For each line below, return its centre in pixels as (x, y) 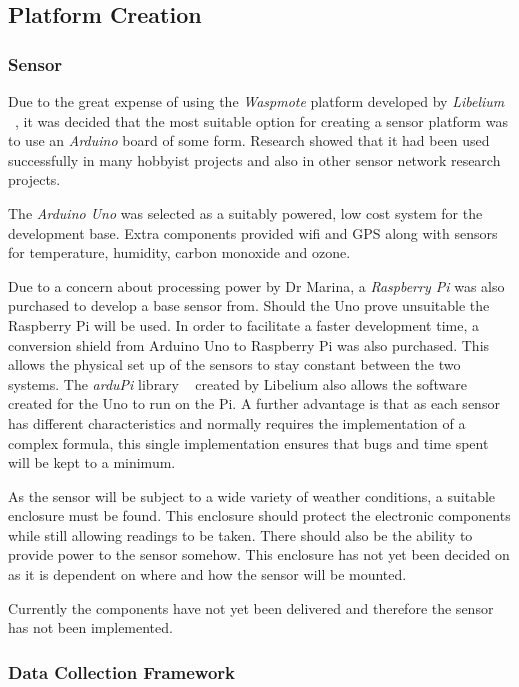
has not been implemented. (90, 627)
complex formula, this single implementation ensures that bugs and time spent (248, 442)
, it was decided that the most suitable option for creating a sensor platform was (261, 120)
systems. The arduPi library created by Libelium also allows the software (237, 383)
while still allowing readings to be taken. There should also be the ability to (240, 534)
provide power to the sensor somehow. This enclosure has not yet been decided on (259, 554)
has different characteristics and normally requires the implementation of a (237, 422)
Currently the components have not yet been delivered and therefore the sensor (251, 607)
